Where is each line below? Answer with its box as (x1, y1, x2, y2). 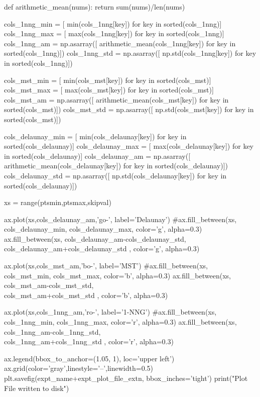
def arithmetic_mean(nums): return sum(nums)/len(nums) (4, 2, 185, 12)
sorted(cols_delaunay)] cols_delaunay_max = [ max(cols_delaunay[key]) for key (4, 141, 254, 151)
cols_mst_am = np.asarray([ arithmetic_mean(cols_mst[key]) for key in (4, 94, 229, 105)
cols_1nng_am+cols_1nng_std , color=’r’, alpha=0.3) (4, 336, 174, 347)
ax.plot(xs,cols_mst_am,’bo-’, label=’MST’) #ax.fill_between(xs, (4, 260, 208, 271)
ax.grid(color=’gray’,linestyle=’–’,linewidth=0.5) (4, 363, 153, 373)
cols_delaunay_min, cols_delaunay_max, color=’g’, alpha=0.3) (4, 224, 202, 234)
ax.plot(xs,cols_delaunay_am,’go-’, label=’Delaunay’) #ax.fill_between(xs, (4, 214, 237, 224)
